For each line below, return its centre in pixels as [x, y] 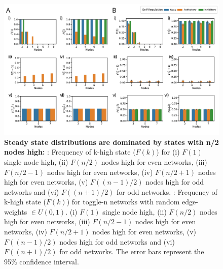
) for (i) [168, 152]
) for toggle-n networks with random [123, 202]
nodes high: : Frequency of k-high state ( [70, 152]
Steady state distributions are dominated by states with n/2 [111, 142]
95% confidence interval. [42, 261]
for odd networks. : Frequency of [167, 191]
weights [16, 211]
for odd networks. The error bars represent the [132, 251]
